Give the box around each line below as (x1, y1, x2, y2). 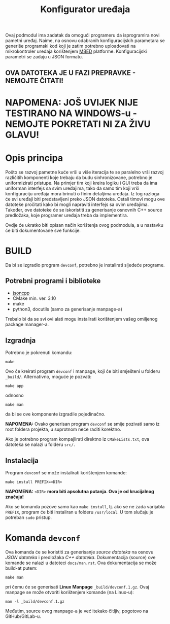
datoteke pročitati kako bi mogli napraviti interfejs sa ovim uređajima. (5, 201, 149, 207)
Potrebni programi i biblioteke (5, 276, 101, 285)
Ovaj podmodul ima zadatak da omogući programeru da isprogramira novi (5, 32, 160, 39)
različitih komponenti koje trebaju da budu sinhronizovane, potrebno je (5, 174, 153, 181)
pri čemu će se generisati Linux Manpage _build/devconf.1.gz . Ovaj (5, 584, 150, 590)
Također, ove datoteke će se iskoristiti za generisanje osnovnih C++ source (5, 206, 162, 213)
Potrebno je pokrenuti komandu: (5, 350, 73, 356)
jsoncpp (12, 290, 30, 296)
